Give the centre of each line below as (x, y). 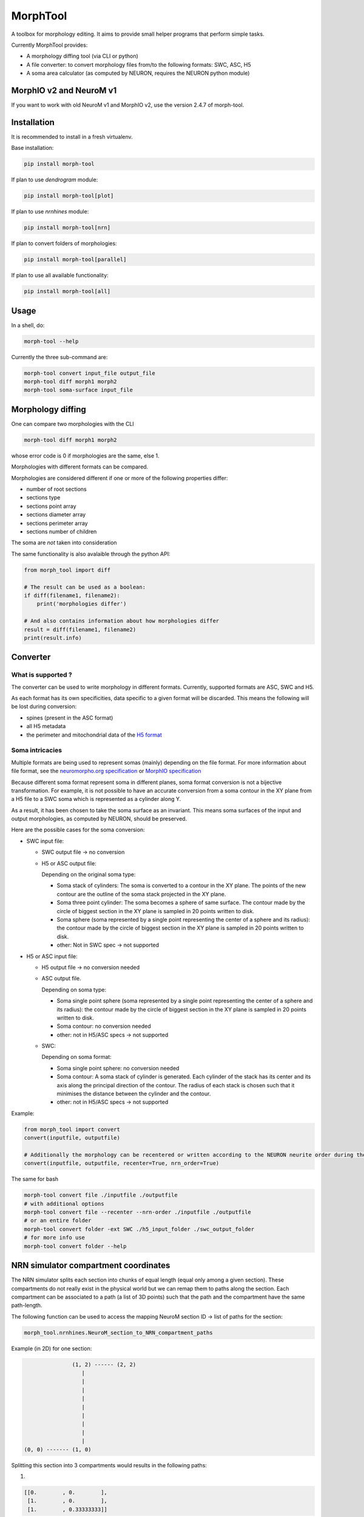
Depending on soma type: (74, 990)
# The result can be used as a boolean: (85, 587)
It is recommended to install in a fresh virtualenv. (72, 137)
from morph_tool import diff (67, 570)
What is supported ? (42, 675)
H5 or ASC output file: (69, 863)
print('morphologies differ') (82, 604)
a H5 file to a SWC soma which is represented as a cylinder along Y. (96, 799)
